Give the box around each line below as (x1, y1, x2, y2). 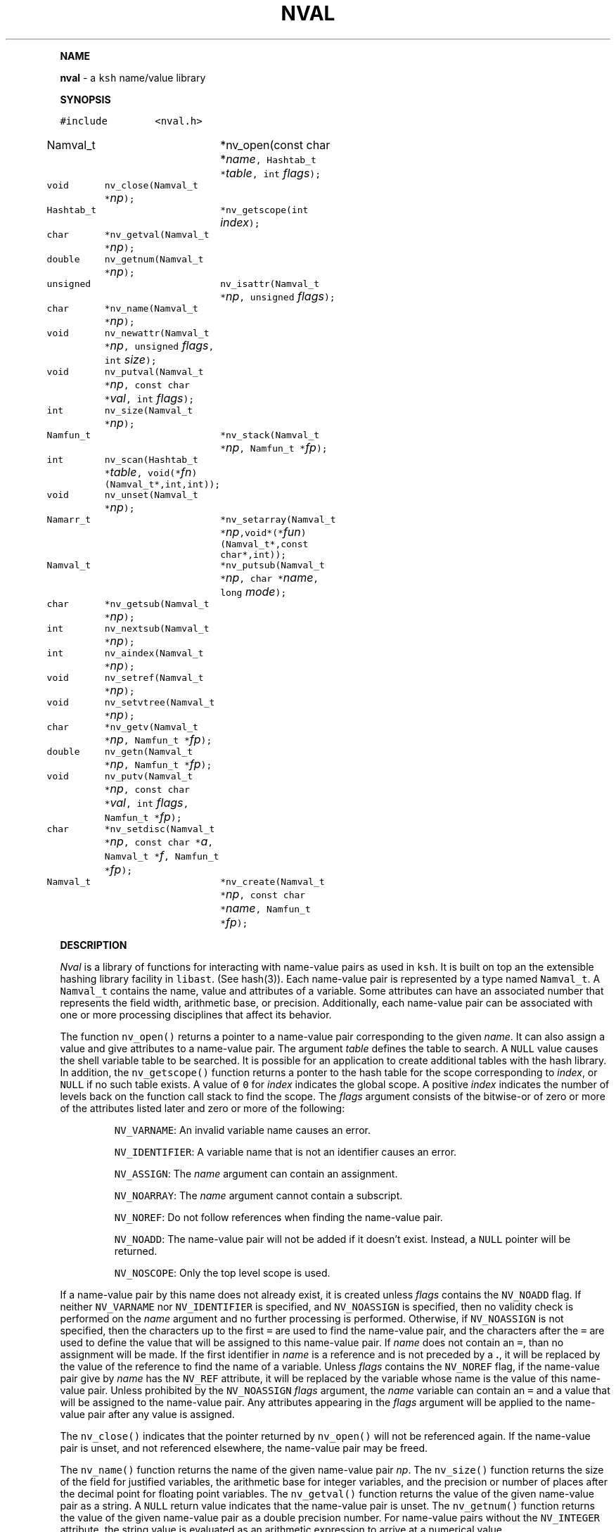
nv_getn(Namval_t (104, 746, 193, 757)
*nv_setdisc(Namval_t (104, 823, 215, 834)
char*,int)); (220, 549, 287, 560)
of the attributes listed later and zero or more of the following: (60, 1102, 345, 1114)
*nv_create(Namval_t (220, 876, 325, 887)
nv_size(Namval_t (104, 404, 193, 416)
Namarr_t (46, 513, 91, 525)
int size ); (104, 352, 157, 366)
